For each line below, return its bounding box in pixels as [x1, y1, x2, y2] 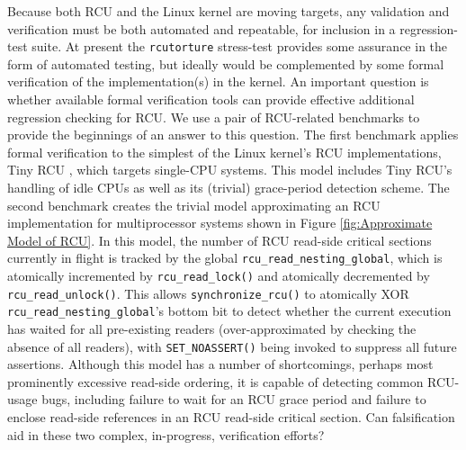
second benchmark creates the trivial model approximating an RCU [7, 195, 381, 214]
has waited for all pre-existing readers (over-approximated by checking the [7, 319, 417, 337]
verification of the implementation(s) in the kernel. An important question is [7, 72, 429, 91]
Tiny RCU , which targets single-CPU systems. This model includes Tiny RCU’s [7, 160, 453, 179]
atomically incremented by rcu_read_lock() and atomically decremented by [7, 266, 430, 285]
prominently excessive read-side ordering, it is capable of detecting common [7, 372, 424, 391]
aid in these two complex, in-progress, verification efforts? [7, 425, 325, 444]
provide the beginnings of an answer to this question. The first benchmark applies [7, 125, 459, 144]
